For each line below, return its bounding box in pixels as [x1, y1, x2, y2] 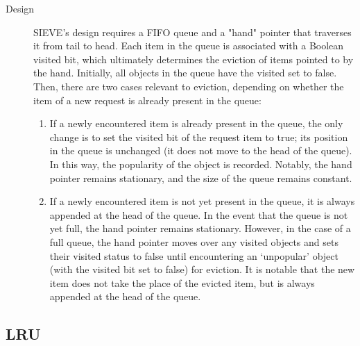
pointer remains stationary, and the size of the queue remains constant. [49, 170, 352, 185]
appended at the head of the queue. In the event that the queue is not [49, 207, 348, 222]
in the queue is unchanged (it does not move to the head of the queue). [49, 143, 352, 158]
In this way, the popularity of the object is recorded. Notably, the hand [49, 156, 352, 171]
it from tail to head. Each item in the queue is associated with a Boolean [33, 38, 344, 53]
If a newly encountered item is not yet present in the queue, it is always [49, 194, 355, 208]
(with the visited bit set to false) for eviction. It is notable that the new [49, 262, 355, 277]
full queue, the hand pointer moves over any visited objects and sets [49, 234, 338, 249]
